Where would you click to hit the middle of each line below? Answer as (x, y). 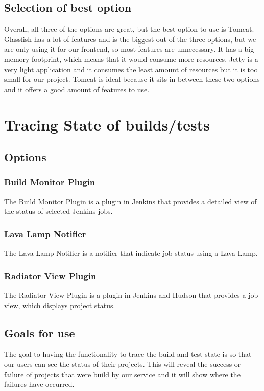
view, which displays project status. (60, 305)
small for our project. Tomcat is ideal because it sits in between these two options (132, 79)
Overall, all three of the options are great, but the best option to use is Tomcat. (129, 29)
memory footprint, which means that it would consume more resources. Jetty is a (131, 59)
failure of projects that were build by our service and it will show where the (122, 374)
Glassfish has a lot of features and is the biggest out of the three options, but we (130, 39)
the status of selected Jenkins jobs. (58, 211)
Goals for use (40, 332)
